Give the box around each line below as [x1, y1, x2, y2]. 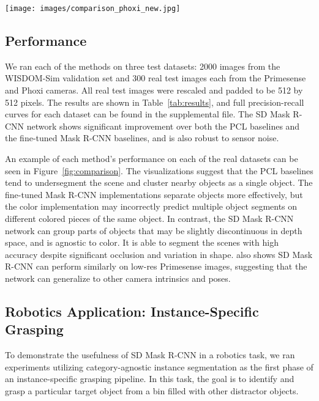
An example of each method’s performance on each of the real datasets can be [5, 152, 298, 165]
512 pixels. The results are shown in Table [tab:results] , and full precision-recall [5, 95, 304, 108]
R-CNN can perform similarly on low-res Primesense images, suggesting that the [5, 260, 307, 273]
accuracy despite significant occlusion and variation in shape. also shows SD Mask [5, 248, 313, 260]
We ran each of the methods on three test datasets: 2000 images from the [5, 59, 280, 72]
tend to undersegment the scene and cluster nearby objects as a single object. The [5, 176, 313, 189]
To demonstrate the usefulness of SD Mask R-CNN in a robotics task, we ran [5, 348, 295, 361]
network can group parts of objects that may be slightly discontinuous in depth [5, 224, 302, 237]
